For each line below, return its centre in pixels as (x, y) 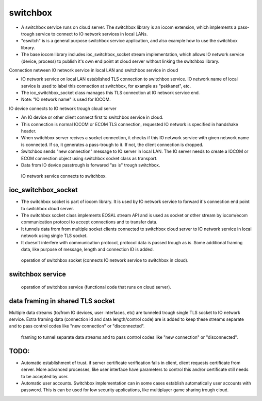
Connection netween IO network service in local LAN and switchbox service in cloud (93, 70)
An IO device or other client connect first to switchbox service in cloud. (92, 117)
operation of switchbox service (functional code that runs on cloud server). (96, 287)
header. (29, 131)
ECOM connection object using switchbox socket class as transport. (89, 158)
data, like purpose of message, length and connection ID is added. (88, 249)
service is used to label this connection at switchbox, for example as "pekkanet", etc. (106, 86)
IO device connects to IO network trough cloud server (63, 108)
